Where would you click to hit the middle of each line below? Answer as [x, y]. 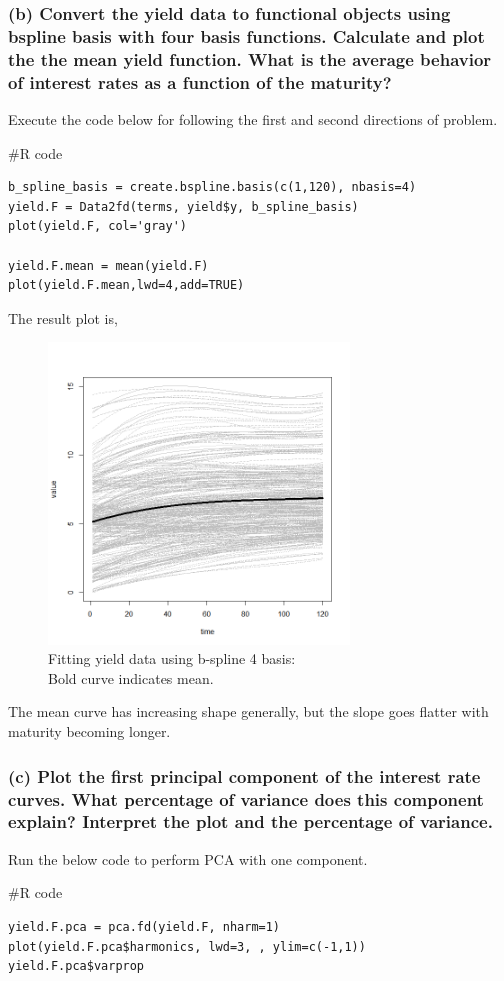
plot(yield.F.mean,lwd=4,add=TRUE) [126, 285]
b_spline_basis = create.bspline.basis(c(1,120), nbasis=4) [212, 187]
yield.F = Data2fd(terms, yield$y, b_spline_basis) [183, 206]
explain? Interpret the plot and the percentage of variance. [250, 821]
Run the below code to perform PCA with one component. [188, 858]
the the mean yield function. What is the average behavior [250, 58]
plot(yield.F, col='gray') [97, 226]
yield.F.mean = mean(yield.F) [108, 265]
